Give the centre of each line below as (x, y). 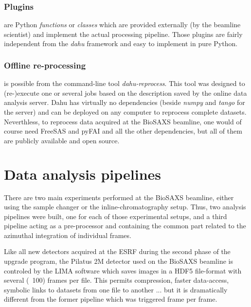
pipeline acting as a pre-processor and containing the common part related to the (125, 226)
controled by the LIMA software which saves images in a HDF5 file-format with (123, 270)
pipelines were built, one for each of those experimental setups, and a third (116, 216)
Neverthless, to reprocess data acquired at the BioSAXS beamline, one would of (123, 121)
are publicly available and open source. (62, 140)
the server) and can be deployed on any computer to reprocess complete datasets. (125, 112)
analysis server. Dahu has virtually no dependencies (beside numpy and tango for (125, 102)
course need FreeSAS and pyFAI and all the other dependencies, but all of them (123, 131)
